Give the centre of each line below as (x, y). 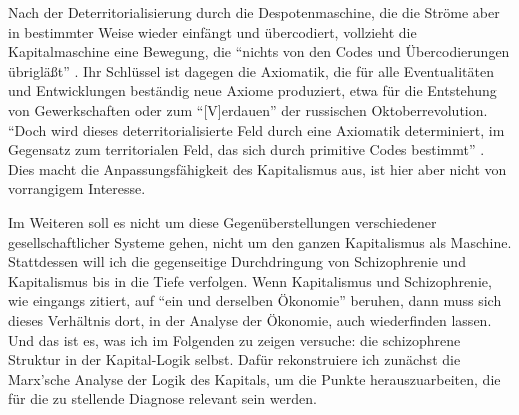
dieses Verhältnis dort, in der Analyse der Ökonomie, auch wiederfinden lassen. (250, 319)
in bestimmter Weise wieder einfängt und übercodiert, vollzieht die (212, 31)
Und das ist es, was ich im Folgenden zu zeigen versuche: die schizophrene (234, 339)
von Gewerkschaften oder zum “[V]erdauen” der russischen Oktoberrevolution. (248, 109)
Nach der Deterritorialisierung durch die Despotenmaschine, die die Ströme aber (254, 12)
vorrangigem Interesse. (77, 188)
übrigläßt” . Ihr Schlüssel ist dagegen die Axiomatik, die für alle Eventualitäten (251, 70)
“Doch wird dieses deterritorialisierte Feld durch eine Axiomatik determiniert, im (256, 129)
